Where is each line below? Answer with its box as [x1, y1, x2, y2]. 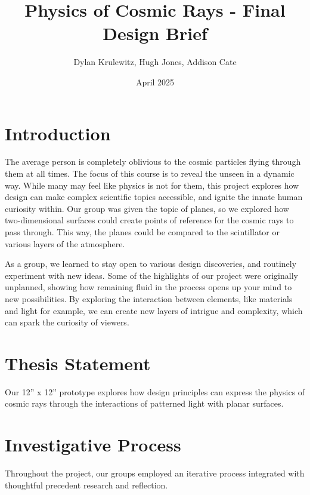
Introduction [5, 121, 111, 145]
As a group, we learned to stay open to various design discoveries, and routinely [5, 257, 297, 270]
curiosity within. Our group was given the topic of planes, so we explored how [5, 202, 289, 214]
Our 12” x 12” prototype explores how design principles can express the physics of [5, 385, 305, 398]
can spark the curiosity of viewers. [5, 316, 129, 328]
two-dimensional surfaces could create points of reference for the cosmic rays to [5, 214, 294, 226]
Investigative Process [5, 432, 181, 457]
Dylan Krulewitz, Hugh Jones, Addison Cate [73, 56, 237, 68]
